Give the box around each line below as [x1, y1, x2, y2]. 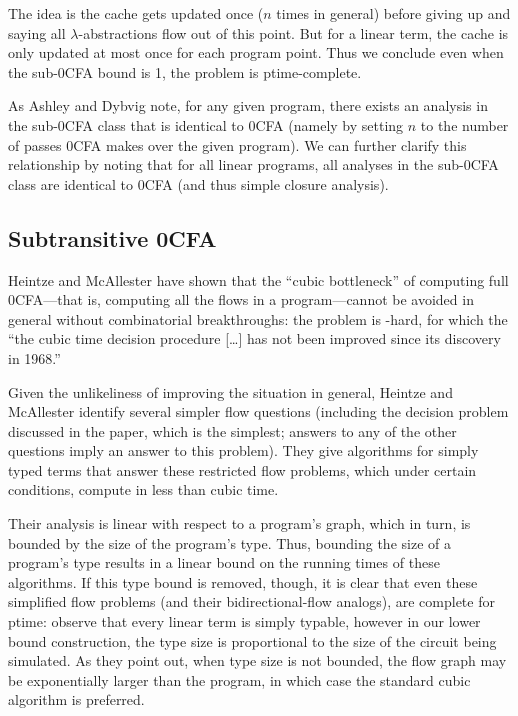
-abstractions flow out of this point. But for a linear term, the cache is [78, 22, 509, 43]
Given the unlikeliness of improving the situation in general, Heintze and [8, 381, 453, 402]
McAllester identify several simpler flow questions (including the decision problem [8, 401, 509, 422]
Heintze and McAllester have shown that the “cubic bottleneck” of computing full [8, 269, 509, 290]
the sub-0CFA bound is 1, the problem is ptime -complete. [8, 61, 362, 82]
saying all [8, 22, 66, 43]
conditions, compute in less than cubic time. [8, 479, 279, 500]
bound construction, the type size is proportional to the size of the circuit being [8, 630, 497, 651]
